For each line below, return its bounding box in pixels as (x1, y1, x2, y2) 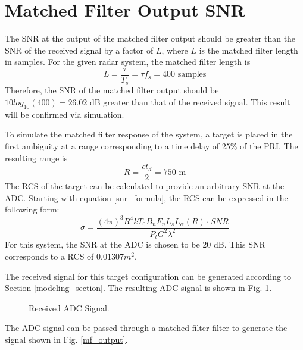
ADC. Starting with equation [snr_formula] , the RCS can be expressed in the (5, 191, 288, 204)
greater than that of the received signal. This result (103, 96, 290, 108)
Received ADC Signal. (29, 301, 110, 314)
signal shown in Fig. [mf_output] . (5, 333, 128, 345)
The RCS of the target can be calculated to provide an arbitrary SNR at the (5, 180, 285, 192)
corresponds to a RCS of (5, 249, 94, 262)
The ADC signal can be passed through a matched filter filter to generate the (5, 321, 288, 334)
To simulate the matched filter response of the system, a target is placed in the (5, 128, 293, 140)
